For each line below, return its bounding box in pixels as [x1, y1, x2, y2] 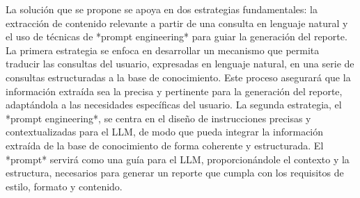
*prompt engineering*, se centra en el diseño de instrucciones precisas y [6, 110, 311, 125]
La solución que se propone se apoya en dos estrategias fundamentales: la [6, 2, 318, 16]
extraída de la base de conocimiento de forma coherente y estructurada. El [6, 138, 324, 152]
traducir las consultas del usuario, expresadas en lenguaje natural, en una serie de [6, 56, 354, 71]
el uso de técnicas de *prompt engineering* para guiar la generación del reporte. [6, 29, 347, 44]
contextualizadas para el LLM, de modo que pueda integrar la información [6, 124, 324, 139]
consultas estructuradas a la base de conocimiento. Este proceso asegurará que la [6, 69, 351, 84]
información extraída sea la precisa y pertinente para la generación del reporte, [6, 83, 343, 98]
